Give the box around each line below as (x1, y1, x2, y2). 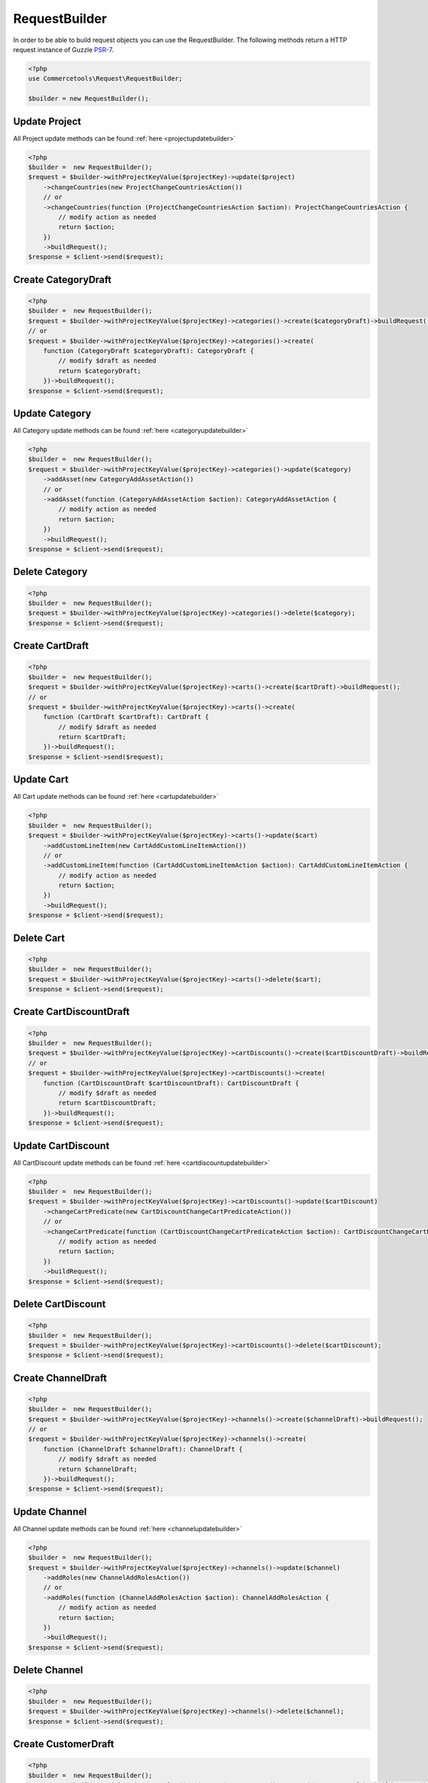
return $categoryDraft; (58, 367, 142, 374)
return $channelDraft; (58, 1465, 138, 1473)
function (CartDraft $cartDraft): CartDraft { (43, 713, 210, 721)
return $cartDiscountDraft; (58, 1099, 157, 1107)
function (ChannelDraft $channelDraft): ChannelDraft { (43, 1445, 243, 1453)
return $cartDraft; (58, 733, 126, 741)
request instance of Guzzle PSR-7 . (13, 45, 114, 53)
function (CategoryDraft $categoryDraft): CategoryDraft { (43, 347, 255, 355)
